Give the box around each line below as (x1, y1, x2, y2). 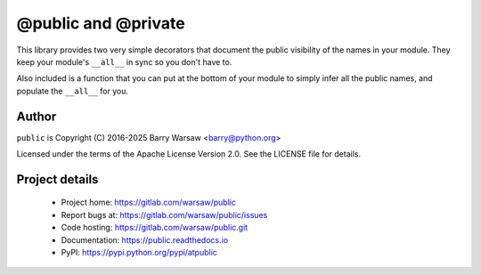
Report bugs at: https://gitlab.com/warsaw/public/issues (61, 209, 268, 220)
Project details (16, 172, 99, 187)
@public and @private (16, 13, 186, 33)
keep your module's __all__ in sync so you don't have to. (16, 56, 232, 67)
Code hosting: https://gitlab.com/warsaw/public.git (61, 222, 249, 233)
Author (16, 109, 57, 124)
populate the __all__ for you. (16, 85, 129, 96)
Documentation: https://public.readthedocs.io (61, 234, 229, 245)
